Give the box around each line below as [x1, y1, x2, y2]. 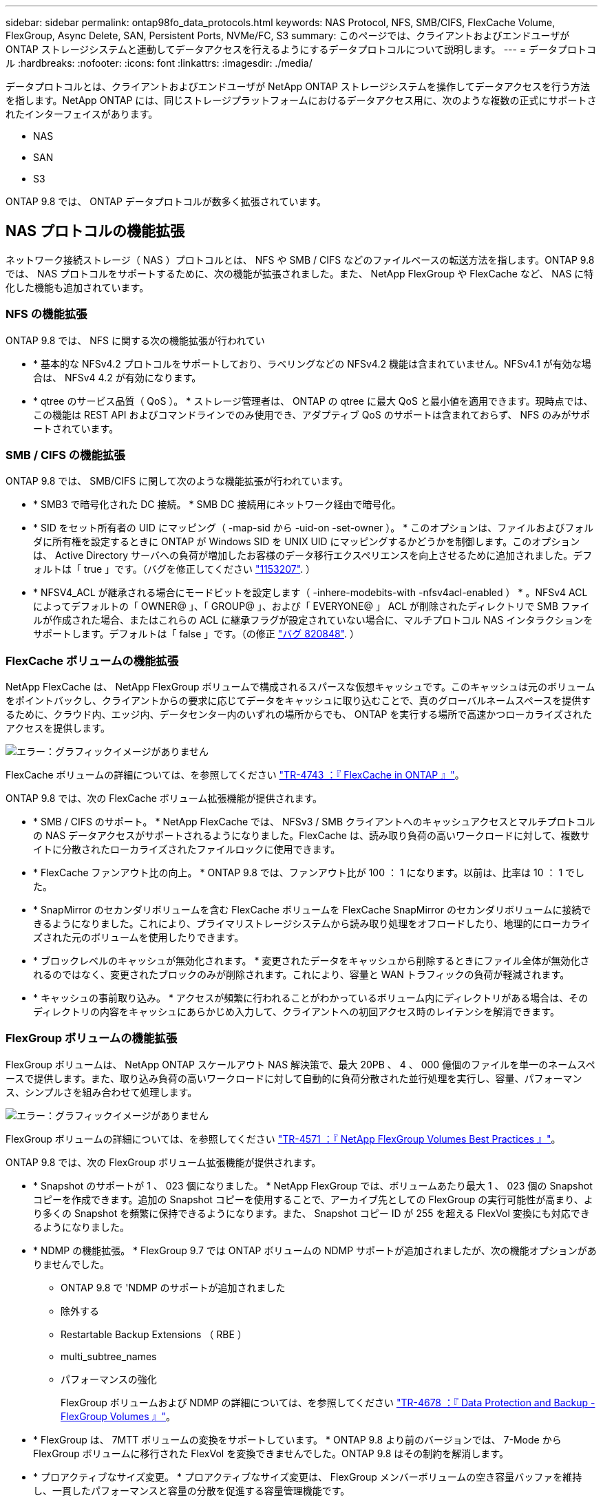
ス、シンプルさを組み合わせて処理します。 [6, 1086, 198, 1098]
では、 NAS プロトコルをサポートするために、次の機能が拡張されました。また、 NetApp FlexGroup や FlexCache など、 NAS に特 [6, 267, 594, 279]
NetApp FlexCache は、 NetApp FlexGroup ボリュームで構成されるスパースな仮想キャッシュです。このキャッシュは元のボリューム [6, 681, 595, 693]
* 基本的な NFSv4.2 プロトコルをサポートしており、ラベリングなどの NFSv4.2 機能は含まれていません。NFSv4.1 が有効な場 [33, 357, 591, 370]
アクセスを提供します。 [6, 722, 110, 734]
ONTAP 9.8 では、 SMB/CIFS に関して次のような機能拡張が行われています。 [6, 475, 349, 487]
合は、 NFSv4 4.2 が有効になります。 [33, 371, 202, 383]
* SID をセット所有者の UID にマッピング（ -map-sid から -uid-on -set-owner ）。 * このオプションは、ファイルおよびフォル [33, 522, 594, 534]
